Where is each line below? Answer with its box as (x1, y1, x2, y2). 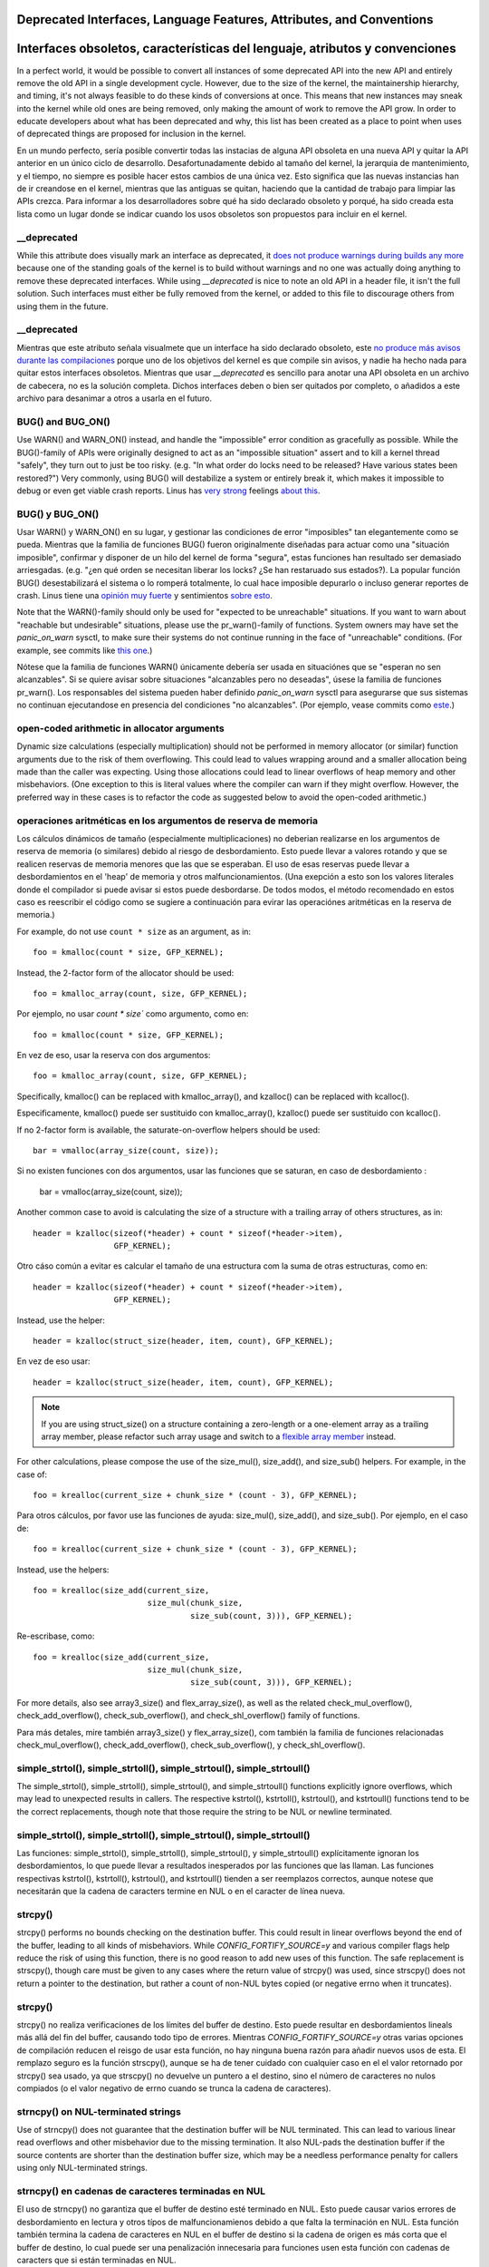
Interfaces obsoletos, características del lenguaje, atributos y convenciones (16, 41, 456, 56)
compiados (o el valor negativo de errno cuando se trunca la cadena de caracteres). (16, 2082, 331, 2094)
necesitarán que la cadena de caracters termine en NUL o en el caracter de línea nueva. (16, 1886, 346, 1897)
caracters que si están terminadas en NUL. (16, 2254, 177, 2265)
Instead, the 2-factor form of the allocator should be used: (16, 967, 235, 978)
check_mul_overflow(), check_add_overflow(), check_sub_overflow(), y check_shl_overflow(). (16, 1739, 366, 1750)
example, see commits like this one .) (16, 645, 153, 656)
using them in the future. (16, 300, 109, 312)
